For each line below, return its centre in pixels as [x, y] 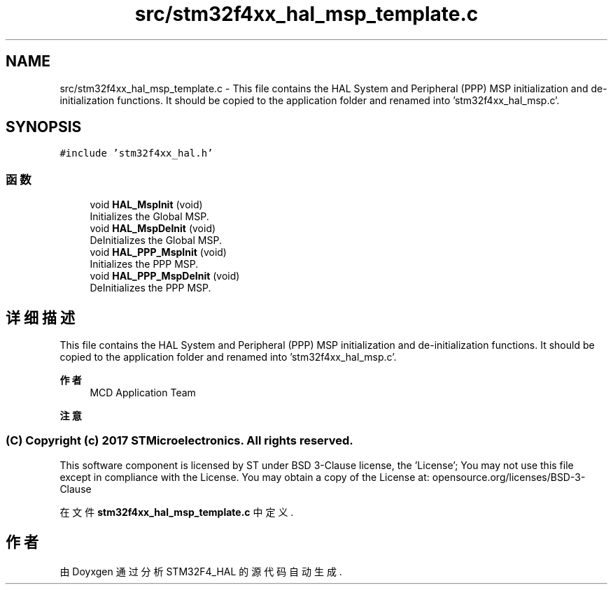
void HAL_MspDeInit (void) [153, 229]
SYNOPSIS [44, 127]
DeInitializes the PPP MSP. [150, 288]
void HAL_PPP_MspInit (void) [158, 252]
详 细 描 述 [40, 317]
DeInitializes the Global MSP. [156, 240]
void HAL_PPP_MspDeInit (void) [165, 276]
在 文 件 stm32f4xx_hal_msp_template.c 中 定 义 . [177, 512]
